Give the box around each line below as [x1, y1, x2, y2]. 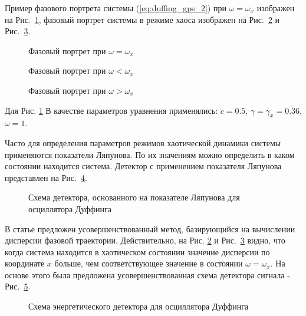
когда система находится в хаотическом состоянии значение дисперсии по [5, 245, 270, 258]
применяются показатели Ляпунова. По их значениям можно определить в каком [5, 148, 295, 160]
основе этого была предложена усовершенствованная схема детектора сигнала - [5, 268, 290, 281]
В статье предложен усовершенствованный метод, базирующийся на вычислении [5, 222, 295, 235]
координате [5, 257, 45, 269]
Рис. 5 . [5, 280, 31, 292]
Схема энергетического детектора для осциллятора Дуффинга [28, 300, 249, 312]
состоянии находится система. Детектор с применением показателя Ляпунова [5, 160, 282, 172]
